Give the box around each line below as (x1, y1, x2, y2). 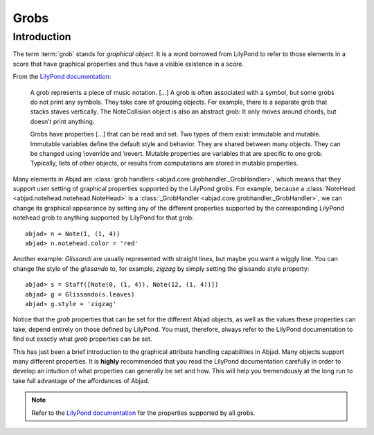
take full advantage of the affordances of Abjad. (12, 376, 150, 384)
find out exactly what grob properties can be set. (12, 335, 152, 343)
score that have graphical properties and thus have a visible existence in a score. (12, 60, 244, 68)
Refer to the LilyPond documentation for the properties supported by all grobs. (31, 409, 256, 417)
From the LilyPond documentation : (12, 73, 112, 81)
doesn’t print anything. (30, 117, 95, 125)
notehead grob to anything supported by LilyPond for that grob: (12, 213, 194, 222)
